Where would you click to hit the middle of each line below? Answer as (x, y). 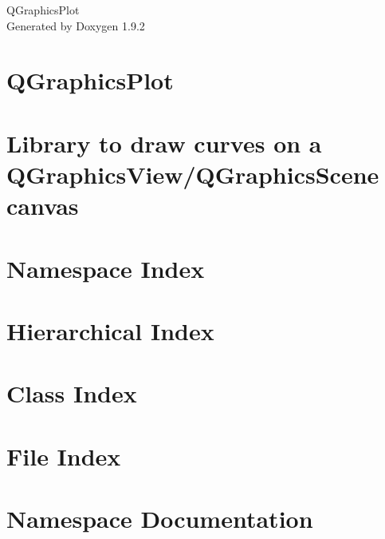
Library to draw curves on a (164, 143)
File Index (64, 456)
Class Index (72, 393)
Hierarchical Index (110, 330)
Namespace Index (106, 268)
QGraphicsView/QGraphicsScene (193, 174)
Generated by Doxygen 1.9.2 (76, 25)
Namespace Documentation (160, 518)
